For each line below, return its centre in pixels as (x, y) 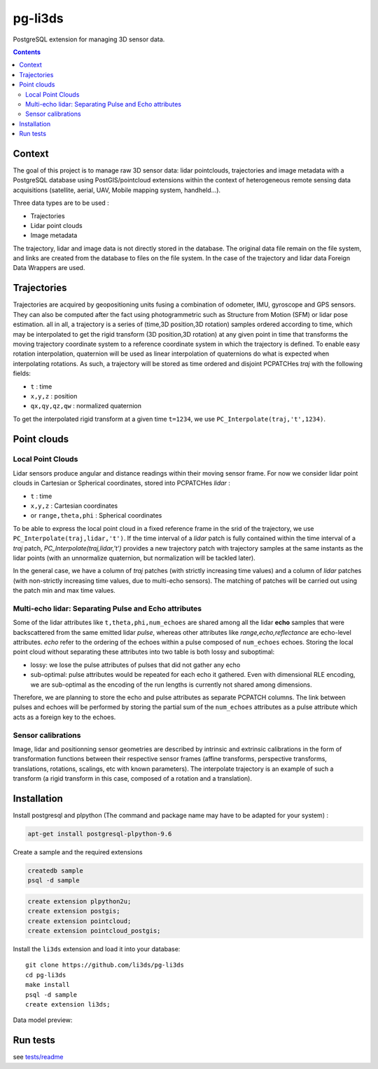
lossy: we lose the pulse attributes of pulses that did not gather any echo (135, 665)
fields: (22, 374)
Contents (27, 52)
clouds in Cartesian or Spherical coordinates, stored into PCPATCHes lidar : (122, 483)
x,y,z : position (54, 396)
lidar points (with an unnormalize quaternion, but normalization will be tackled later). (134, 558)
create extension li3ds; (68, 1004)
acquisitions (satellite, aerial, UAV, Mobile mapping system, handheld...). (117, 190)
